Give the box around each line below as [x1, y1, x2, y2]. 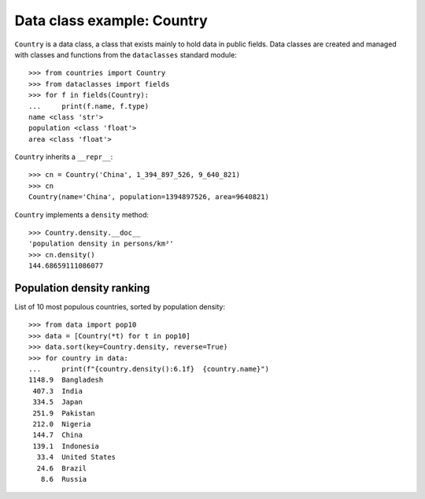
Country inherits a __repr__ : [14, 152, 113, 161]
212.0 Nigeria [32, 420, 91, 428]
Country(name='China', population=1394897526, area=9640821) [28, 193, 269, 201]
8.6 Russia [40, 475, 87, 483]
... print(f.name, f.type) [28, 102, 150, 110]
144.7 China [32, 431, 83, 440]
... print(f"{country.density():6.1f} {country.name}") [28, 364, 269, 374]
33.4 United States [36, 453, 116, 462]
